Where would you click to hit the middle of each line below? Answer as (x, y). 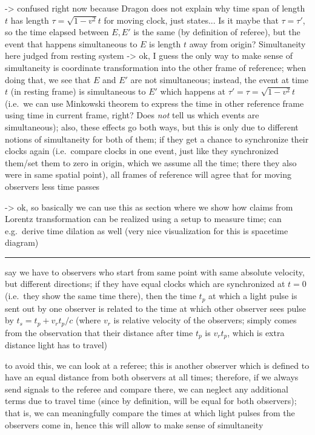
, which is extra (256, 332)
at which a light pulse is (253, 296)
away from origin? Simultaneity (247, 43)
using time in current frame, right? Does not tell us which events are (132, 115)
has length (30, 20)
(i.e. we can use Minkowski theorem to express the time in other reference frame (154, 103)
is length (165, 43)
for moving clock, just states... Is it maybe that (191, 20)
